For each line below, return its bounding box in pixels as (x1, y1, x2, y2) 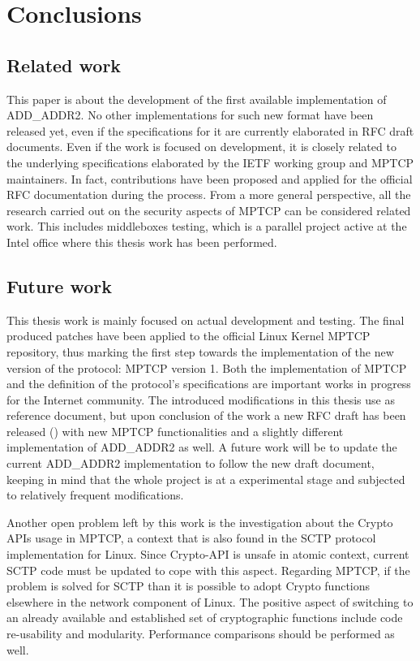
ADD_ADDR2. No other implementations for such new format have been (6, 106, 374, 123)
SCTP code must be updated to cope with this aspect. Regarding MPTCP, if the (6, 561, 410, 578)
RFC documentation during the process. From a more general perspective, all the (6, 186, 411, 203)
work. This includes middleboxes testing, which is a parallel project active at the (6, 218, 407, 235)
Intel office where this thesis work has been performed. (6, 233, 277, 250)
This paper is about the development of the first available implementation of (6, 90, 387, 107)
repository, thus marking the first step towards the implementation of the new (6, 343, 394, 360)
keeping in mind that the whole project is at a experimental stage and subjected (6, 470, 405, 487)
